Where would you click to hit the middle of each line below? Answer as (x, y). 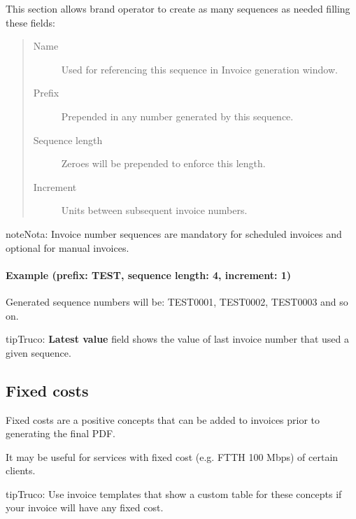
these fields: (30, 22)
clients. (21, 470)
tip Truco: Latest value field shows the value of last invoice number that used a (177, 339)
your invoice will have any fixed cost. (85, 507)
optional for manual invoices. (67, 247)
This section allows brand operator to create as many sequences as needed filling (178, 8)
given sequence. (38, 352)
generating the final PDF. (60, 433)
